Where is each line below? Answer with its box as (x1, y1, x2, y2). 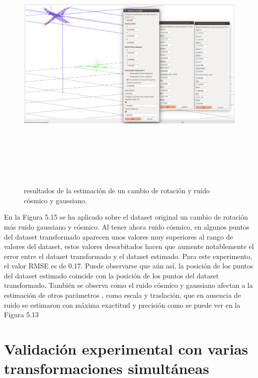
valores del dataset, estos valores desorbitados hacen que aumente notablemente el (4, 241, 254, 252)
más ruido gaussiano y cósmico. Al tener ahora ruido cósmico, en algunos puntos (4, 221, 250, 232)
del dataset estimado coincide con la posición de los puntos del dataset (4, 270, 219, 280)
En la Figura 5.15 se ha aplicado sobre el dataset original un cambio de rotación (4, 212, 248, 222)
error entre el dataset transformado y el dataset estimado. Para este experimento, (4, 251, 253, 261)
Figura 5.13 (4, 309, 39, 320)
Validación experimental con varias (4, 339, 249, 359)
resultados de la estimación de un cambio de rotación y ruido (24, 185, 210, 196)
